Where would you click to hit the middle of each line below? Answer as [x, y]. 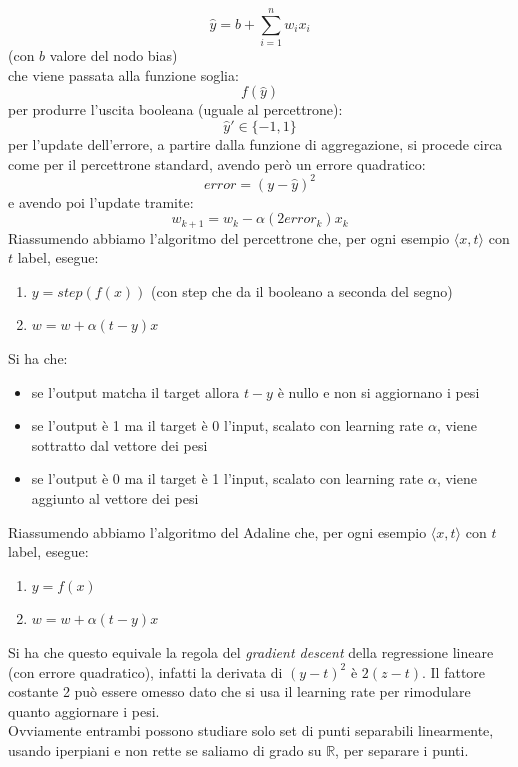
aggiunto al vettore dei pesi [115, 497]
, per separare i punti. [402, 749]
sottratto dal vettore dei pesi [119, 444]
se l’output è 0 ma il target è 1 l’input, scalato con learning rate [227, 478]
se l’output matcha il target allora [135, 391]
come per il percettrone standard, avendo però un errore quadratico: [217, 163]
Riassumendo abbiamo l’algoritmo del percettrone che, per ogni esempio [229, 237]
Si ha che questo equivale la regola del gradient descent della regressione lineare [251, 651]
